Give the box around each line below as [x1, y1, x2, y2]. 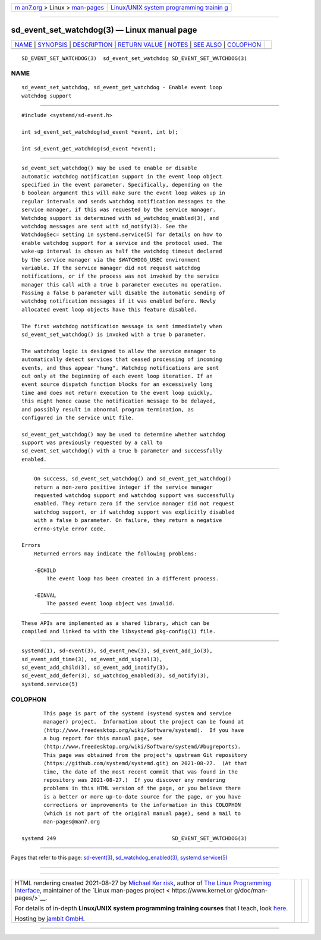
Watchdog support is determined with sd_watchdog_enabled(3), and [21, 215, 219, 221]
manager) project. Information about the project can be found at [43, 718, 244, 725]
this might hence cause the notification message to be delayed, [21, 398, 216, 404]
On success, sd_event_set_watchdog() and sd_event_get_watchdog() [33, 476, 232, 482]
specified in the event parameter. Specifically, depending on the [21, 181, 222, 188]
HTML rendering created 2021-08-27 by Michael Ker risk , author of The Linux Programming [14, 879, 272, 887]
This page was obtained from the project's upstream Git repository [43, 752, 247, 758]
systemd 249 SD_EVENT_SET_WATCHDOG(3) [21, 835, 247, 841]
